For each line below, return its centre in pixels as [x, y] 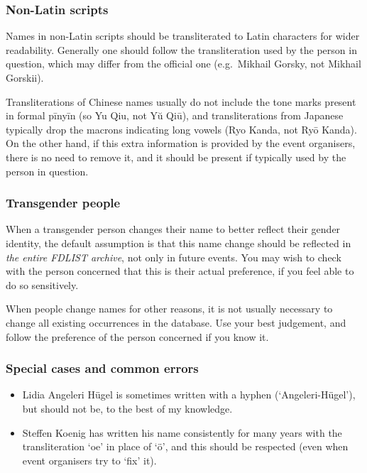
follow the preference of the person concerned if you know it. [137, 336]
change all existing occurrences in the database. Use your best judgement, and [176, 322]
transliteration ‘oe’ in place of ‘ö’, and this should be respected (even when [185, 446]
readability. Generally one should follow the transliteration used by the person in [181, 49]
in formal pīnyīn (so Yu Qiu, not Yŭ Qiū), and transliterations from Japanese [175, 115]
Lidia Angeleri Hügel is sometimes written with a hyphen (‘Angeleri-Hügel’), [189, 395]
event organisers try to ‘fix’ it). [89, 460]
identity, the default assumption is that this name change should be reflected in [179, 243]
